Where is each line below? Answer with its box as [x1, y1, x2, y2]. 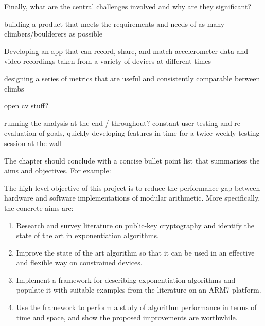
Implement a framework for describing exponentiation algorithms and [16, 274, 236, 285]
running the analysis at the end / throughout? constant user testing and [4, 117, 232, 128]
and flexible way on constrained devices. [16, 257, 143, 268]
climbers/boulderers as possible [4, 28, 103, 39]
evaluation [4, 128, 37, 138]
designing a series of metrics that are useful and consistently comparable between [4, 73, 260, 83]
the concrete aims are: [4, 202, 74, 213]
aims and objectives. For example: [4, 165, 111, 176]
